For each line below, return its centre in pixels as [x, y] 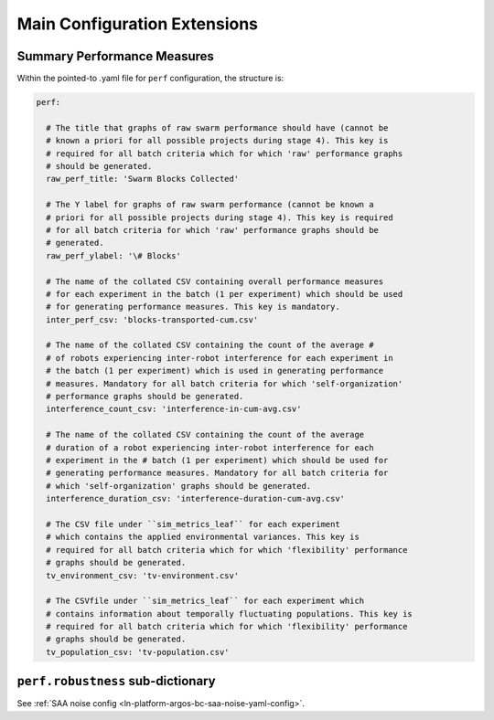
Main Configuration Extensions [138, 24]
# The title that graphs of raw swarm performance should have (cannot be [217, 127]
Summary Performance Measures [116, 56]
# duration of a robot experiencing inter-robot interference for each [210, 447]
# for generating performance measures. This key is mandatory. [193, 307]
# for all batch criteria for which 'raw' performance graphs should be [213, 230]
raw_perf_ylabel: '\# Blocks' [114, 255]
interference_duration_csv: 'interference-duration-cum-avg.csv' [196, 499]
